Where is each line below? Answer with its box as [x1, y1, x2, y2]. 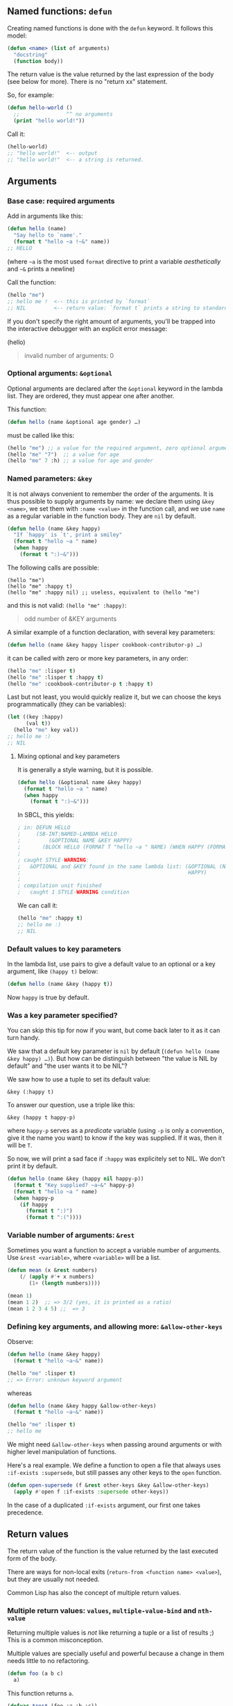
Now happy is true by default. [7, 993, 89, 1001]
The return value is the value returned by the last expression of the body [7, 70, 214, 78]
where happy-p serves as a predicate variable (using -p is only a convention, [7, 1127, 225, 1135]
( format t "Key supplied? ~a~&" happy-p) [13, 1182, 135, 1188]
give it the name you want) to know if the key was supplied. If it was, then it [7, 1134, 222, 1142]
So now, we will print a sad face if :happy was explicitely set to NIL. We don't [7, 1154, 225, 1163]
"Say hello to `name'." [13, 232, 82, 239]
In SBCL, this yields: [17, 811, 75, 819]
